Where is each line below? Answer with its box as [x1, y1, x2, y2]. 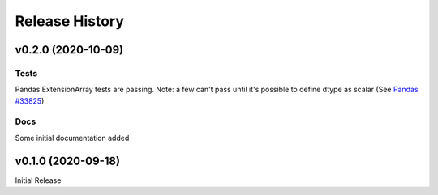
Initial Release [15, 175, 62, 185]
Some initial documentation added [15, 133, 130, 142]
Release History [15, 12, 125, 30]
